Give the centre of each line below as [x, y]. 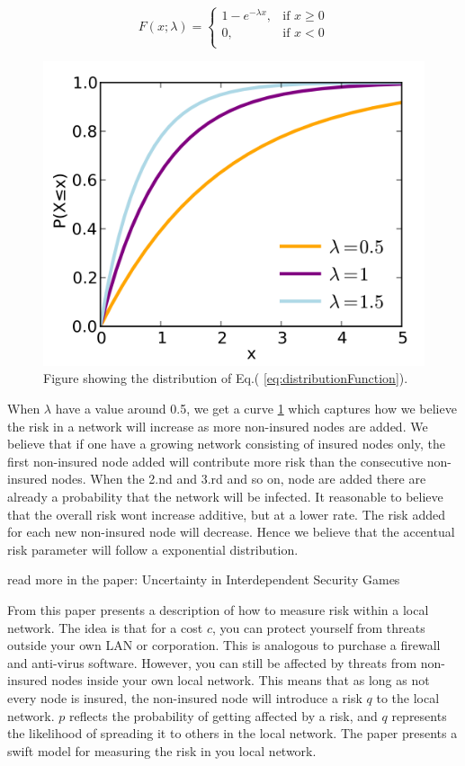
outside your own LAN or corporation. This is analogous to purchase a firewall [224, 645]
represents [419, 715]
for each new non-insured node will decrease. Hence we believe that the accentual [231, 532]
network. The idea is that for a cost [105, 627]
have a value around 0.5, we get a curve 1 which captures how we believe [256, 409]
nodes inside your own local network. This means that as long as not [241, 680]
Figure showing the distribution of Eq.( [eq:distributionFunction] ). [226, 378]
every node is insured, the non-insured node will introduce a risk [185, 697]
